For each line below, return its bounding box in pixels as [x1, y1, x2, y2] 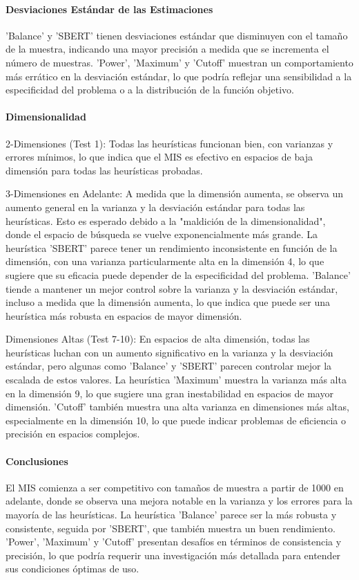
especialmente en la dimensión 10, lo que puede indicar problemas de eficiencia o [6, 413, 346, 427]
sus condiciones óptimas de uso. [6, 561, 139, 576]
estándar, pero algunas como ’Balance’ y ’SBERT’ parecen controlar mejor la [6, 359, 332, 373]
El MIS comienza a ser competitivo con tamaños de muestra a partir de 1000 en [6, 480, 344, 494]
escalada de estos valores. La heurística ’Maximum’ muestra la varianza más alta [6, 372, 347, 387]
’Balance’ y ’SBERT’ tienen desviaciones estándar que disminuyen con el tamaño [6, 28, 348, 42]
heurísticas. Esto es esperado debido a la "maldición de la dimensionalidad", [6, 213, 326, 228]
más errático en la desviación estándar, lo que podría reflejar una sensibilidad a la [6, 69, 352, 83]
